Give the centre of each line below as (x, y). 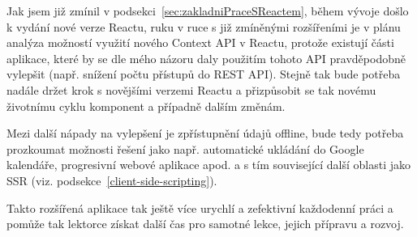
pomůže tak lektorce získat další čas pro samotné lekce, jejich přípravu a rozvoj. (205, 224)
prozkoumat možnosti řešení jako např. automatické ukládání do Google (185, 148)
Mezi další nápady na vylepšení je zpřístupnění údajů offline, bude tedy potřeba (205, 133)
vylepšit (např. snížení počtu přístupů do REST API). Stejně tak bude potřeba (204, 74)
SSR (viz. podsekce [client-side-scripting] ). (112, 180)
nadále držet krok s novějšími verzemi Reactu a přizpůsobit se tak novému (191, 89)
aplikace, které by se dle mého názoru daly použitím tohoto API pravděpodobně (206, 58)
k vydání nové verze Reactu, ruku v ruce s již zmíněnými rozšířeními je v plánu (204, 26)
